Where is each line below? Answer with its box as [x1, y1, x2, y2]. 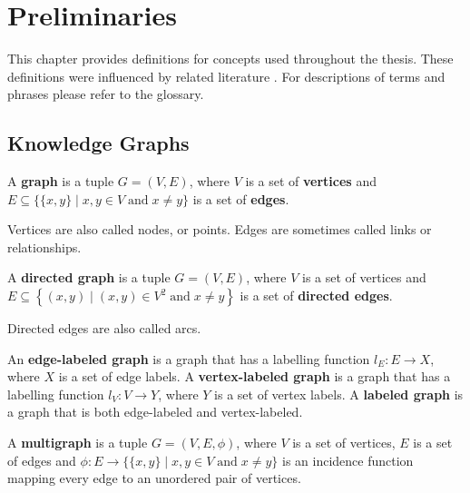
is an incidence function [281, 450, 414, 469]
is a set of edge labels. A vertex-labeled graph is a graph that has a [58, 367, 451, 386]
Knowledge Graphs [7, 129, 190, 157]
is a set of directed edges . [240, 286, 393, 305]
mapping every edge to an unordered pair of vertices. [7, 468, 301, 488]
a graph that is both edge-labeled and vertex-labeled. [7, 402, 303, 421]
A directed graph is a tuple [7, 268, 171, 287]
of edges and [7, 450, 76, 469]
